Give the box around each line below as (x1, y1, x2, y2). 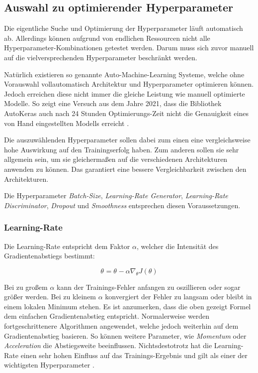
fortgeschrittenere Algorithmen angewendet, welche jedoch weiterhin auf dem (4, 321, 239, 331)
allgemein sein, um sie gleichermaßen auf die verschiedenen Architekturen (4, 154, 228, 164)
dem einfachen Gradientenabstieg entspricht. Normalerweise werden (4, 311, 210, 321)
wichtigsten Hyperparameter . (4, 360, 94, 370)
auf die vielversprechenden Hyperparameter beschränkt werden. (4, 52, 197, 62)
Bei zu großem (4, 281, 48, 292)
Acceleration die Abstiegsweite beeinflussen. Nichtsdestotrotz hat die (4, 340, 212, 351)
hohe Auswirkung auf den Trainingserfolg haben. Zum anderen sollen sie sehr (4, 144, 239, 154)
